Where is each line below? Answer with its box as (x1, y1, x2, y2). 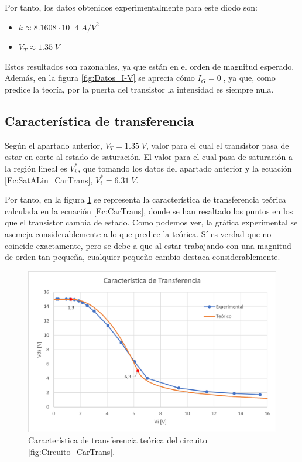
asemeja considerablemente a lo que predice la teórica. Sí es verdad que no (5, 227, 272, 239)
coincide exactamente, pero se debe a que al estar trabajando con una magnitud (5, 239, 291, 251)
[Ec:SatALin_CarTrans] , (5, 173, 93, 186)
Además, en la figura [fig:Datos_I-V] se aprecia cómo (5, 71, 195, 84)
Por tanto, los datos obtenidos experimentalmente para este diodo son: (5, 1, 258, 13)
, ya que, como (223, 71, 276, 84)
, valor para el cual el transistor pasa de (146, 139, 289, 151)
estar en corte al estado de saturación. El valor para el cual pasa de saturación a (5, 150, 293, 163)
